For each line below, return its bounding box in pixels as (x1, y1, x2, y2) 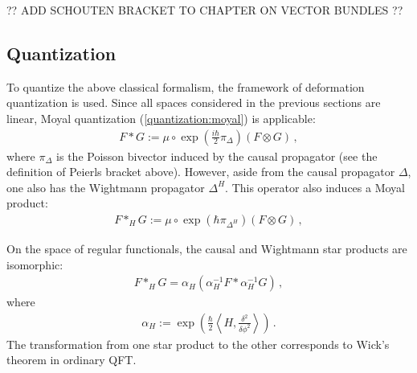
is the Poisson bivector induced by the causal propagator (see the (56, 147, 378, 164)
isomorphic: (6, 256, 63, 273)
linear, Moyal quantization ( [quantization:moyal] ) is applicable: (6, 109, 316, 126)
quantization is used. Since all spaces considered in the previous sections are (6, 94, 381, 111)
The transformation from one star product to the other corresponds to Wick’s (6, 335, 390, 352)
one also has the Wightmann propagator (6, 178, 205, 195)
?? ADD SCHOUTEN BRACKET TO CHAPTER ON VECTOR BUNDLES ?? (6, 2, 403, 18)
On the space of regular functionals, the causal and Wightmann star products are (6, 240, 407, 257)
